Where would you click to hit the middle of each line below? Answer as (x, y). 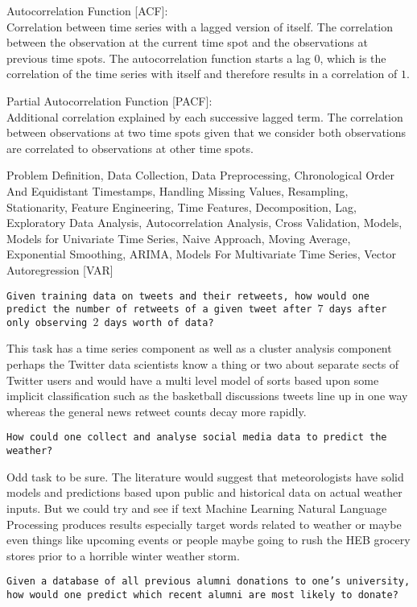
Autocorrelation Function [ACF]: (87, 10)
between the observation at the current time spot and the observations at (187, 42)
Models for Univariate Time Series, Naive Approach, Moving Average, (179, 238)
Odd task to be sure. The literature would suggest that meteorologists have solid (205, 476)
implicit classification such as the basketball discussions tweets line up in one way (207, 396)
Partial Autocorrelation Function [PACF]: (109, 100)
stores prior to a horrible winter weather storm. (123, 555)
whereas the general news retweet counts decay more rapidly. (157, 411)
